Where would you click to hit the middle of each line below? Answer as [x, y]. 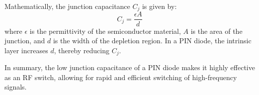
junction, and [25, 41]
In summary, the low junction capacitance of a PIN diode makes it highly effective [130, 67]
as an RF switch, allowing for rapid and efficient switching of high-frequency [121, 77]
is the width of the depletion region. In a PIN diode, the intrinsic [152, 41]
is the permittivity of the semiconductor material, [105, 31]
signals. [16, 87]
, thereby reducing [82, 50]
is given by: [159, 6]
